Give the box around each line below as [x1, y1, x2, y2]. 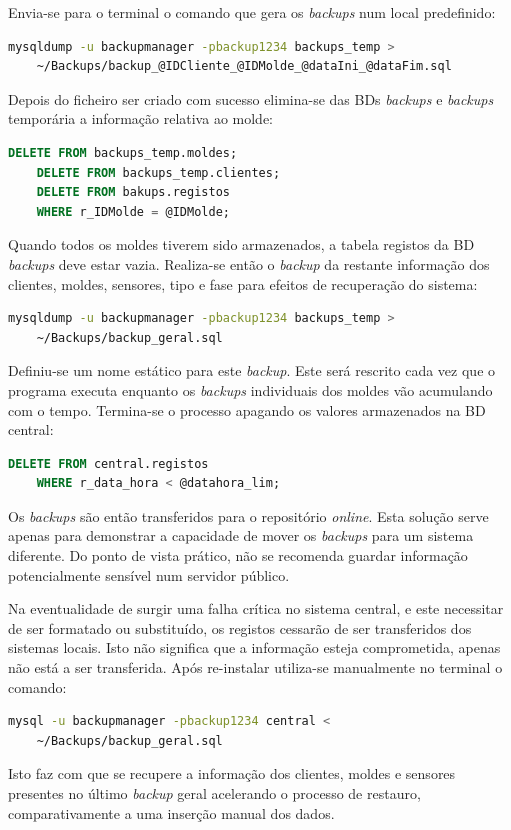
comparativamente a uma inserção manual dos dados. [8, 802, 335, 823]
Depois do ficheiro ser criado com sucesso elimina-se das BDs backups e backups [8, 88, 494, 109]
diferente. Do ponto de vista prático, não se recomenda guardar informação [8, 545, 468, 566]
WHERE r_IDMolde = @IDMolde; [36, 204, 230, 219]
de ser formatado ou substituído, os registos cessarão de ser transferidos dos [8, 617, 472, 638]
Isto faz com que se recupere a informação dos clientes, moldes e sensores [8, 763, 456, 784]
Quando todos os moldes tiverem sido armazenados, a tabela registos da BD [8, 234, 475, 255]
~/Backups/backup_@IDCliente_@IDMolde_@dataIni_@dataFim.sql [36, 59, 452, 74]
